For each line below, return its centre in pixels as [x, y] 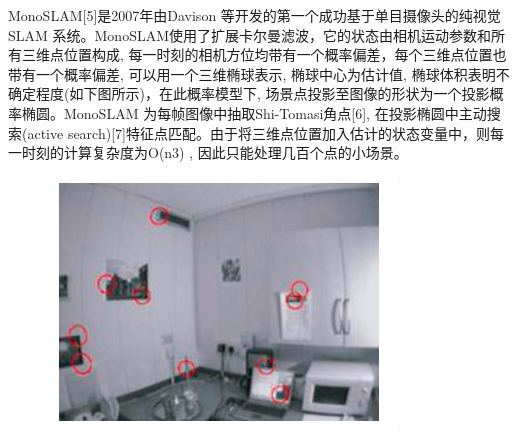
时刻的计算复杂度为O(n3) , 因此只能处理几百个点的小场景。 [214, 152]
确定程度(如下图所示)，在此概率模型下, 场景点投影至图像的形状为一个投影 [249, 93]
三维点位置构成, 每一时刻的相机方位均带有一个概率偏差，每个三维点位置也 [264, 54]
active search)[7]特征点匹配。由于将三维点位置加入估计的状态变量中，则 [258, 132]
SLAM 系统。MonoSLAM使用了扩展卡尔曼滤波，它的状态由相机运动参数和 [250, 34]
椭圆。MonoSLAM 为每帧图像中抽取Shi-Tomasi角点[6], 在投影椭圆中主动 [254, 112]
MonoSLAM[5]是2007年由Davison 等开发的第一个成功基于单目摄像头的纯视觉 [254, 15]
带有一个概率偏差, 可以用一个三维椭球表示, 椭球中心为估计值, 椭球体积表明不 [259, 73]
